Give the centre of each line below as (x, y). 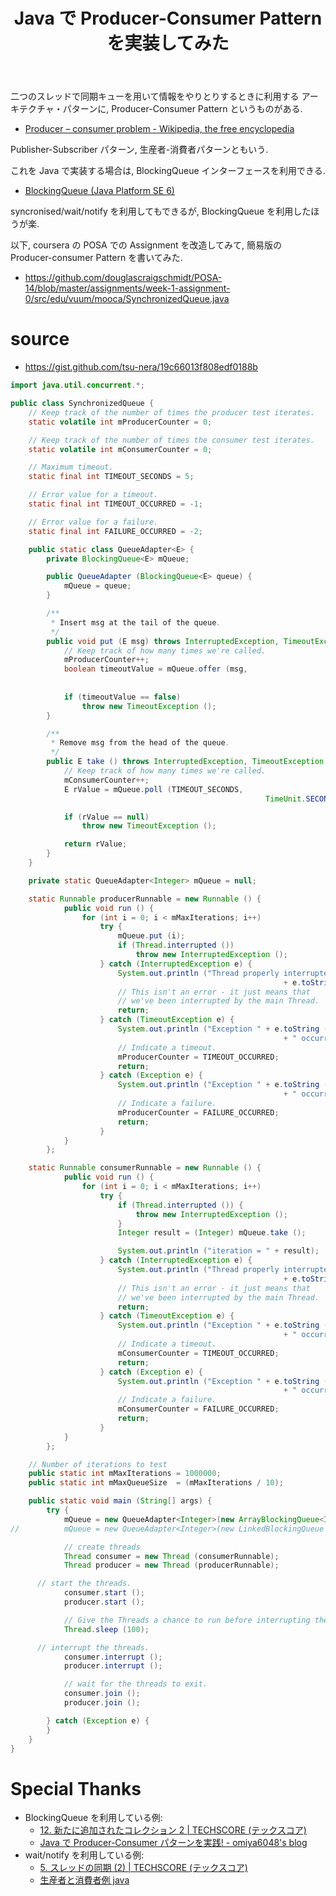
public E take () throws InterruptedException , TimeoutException (185, 762)
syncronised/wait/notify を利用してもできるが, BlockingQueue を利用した (161, 211)
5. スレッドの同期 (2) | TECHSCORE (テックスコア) (143, 1868)
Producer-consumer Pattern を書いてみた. (96, 258)
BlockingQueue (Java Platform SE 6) (99, 191)
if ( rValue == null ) (106, 817)
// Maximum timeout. (71, 467)
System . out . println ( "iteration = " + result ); (218, 1251)
